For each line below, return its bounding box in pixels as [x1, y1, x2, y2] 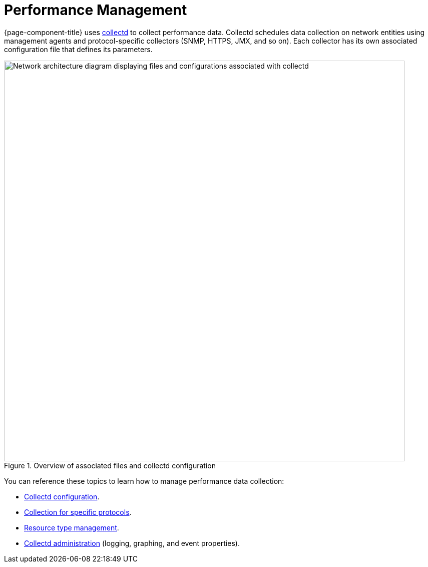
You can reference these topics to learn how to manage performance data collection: [4, 476, 284, 485]
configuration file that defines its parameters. [4, 45, 153, 54]
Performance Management [4, 2, 187, 19]
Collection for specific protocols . [24, 507, 132, 516]
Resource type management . [24, 523, 119, 532]
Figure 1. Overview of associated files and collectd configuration [4, 461, 216, 470]
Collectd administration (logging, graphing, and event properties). [24, 538, 240, 547]
